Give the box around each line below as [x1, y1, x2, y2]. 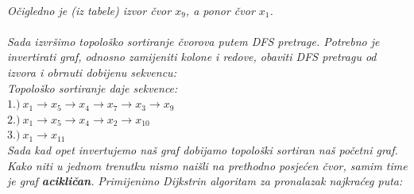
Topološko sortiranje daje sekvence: [7, 79, 178, 96]
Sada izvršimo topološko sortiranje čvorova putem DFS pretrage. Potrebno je [7, 32, 380, 49]
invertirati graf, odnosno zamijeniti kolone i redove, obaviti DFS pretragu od [7, 48, 377, 65]
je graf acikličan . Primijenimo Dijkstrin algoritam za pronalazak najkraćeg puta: [7, 173, 403, 189]
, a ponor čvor [185, 2, 255, 18]
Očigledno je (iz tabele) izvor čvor [7, 2, 172, 18]
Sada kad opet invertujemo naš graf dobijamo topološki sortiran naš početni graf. [7, 141, 398, 158]
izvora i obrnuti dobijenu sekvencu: [7, 63, 176, 80]
